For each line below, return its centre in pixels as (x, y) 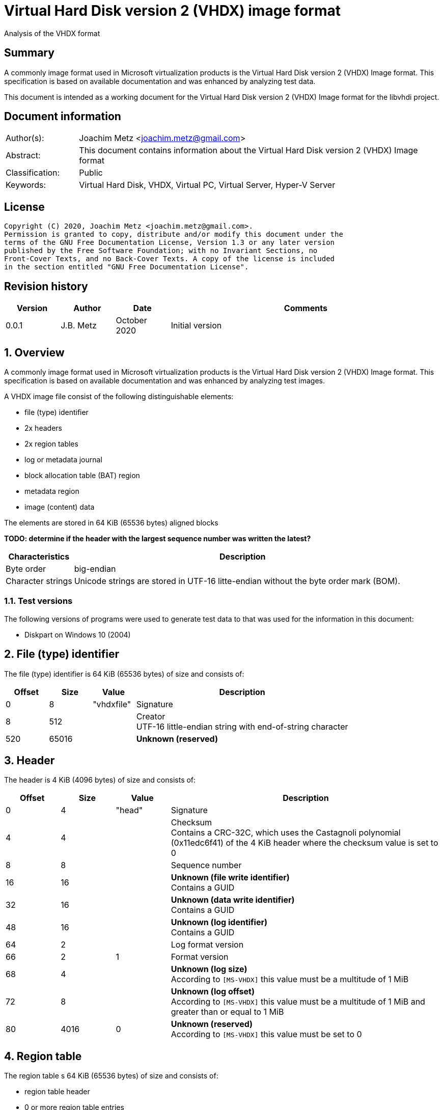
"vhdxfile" (112, 704)
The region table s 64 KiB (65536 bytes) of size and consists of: (111, 1076)
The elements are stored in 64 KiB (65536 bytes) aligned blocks (111, 522)
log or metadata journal (63, 459)
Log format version (207, 945)
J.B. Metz (79, 326)
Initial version (196, 326)
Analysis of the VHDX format (52, 33)
